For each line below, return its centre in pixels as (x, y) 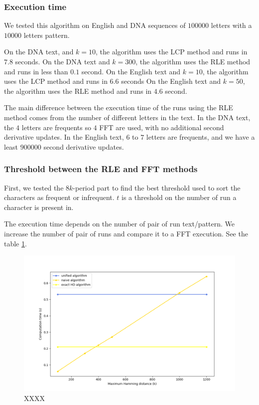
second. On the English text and (131, 71)
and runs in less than (36, 71)
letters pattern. (47, 35)
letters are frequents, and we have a (200, 137)
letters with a (231, 25)
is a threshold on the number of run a (179, 197)
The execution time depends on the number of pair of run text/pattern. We (120, 224)
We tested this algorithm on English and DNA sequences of (95, 25)
